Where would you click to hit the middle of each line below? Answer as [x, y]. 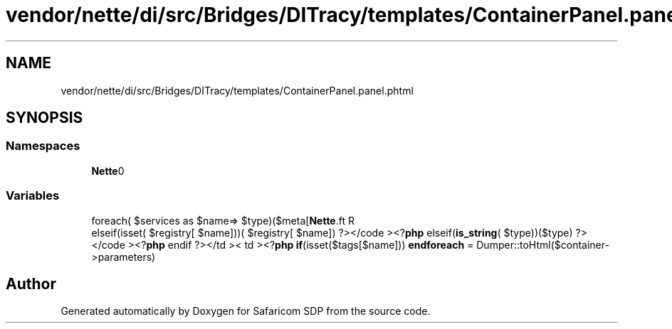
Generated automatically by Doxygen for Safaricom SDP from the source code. [246, 311]
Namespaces [43, 146]
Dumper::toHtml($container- [543, 244]
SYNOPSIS [44, 118]
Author [31, 284]
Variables [33, 196]
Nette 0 [108, 171]
